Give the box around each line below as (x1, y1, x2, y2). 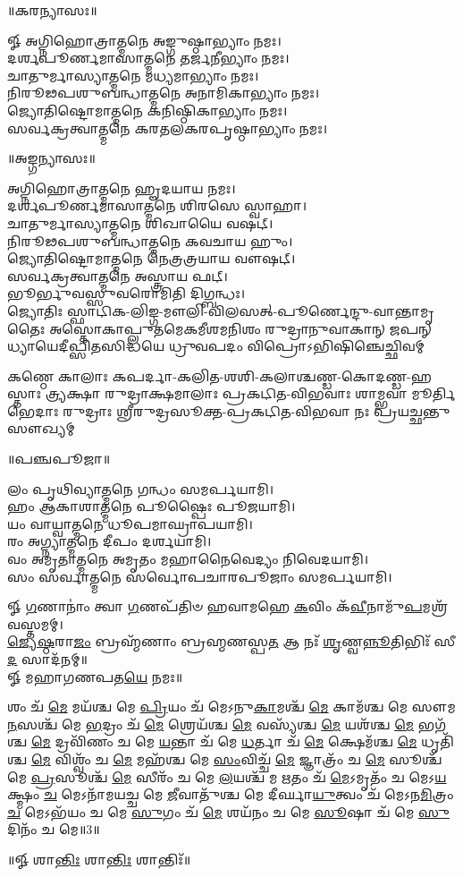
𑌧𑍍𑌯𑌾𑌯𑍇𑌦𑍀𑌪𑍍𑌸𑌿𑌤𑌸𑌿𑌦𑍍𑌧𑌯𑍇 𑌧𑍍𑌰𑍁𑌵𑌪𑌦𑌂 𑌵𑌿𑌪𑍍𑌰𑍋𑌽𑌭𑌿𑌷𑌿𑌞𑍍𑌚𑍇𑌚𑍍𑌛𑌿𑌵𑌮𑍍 (7, 336, 425, 355)
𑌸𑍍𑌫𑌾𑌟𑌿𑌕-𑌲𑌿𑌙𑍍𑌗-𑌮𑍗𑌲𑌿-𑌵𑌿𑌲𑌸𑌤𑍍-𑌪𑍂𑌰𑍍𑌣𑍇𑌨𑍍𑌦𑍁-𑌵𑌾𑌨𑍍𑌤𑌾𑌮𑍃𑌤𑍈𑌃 (66, 301, 434, 319)
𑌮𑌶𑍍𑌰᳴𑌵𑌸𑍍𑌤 (422, 597, 448, 616)
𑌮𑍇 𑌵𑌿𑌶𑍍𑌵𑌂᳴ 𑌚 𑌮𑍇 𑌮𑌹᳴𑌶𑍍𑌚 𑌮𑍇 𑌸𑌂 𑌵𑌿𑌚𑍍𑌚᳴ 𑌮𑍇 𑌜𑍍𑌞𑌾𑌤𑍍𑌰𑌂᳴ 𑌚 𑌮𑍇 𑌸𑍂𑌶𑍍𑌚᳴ (30, 749, 442, 768)
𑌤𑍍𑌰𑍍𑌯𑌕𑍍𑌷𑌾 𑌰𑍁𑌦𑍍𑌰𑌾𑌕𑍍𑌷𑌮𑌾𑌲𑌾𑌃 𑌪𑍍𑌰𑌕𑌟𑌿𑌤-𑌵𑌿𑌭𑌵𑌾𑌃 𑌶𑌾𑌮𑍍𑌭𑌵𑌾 (45, 384, 408, 403)
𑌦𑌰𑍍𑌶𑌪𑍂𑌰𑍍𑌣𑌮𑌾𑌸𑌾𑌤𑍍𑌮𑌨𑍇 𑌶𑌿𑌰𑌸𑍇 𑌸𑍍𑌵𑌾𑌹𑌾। (7, 196, 307, 215)
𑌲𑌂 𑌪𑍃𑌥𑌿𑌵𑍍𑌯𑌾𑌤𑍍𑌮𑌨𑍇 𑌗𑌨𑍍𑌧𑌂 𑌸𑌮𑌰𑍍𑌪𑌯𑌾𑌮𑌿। (7, 479, 274, 498)
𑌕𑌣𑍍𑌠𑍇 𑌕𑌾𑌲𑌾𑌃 (7, 366, 108, 385)
